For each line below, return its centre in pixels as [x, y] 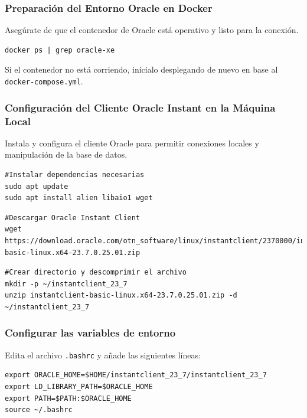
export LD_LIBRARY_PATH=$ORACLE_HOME [79, 386]
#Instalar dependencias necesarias [75, 174]
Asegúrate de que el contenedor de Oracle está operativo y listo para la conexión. [152, 30]
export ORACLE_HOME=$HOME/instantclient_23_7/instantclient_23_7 [136, 375]
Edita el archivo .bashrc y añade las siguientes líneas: [103, 355]
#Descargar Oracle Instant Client [73, 218]
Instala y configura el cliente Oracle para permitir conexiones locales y [132, 143]
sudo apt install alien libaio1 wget [79, 198]
